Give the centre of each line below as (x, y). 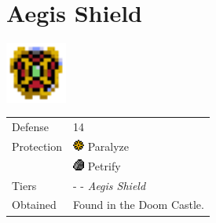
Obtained (34, 205)
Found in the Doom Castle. (139, 205)
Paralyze (108, 146)
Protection (37, 146)
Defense (30, 127)
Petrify (104, 165)
